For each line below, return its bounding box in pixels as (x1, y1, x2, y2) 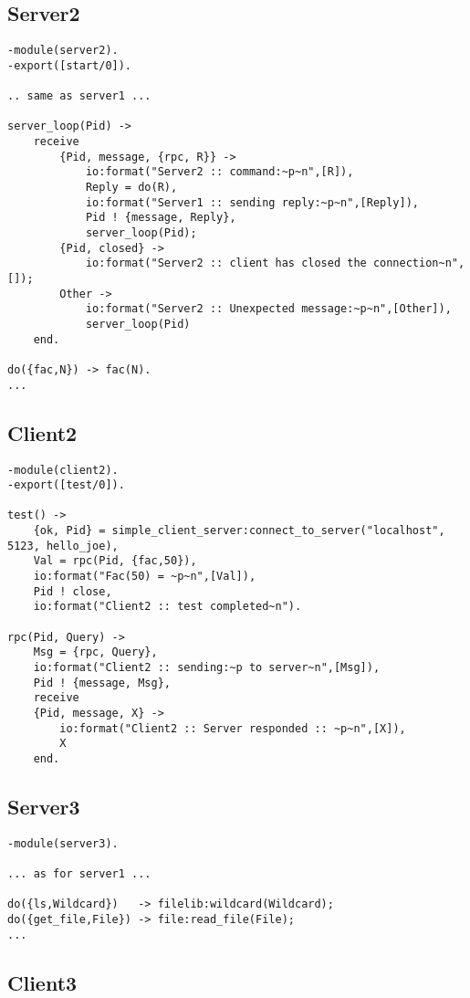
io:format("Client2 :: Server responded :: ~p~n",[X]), (59, 721, 406, 735)
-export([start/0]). (7, 58, 132, 72)
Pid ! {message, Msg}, (33, 676, 171, 689)
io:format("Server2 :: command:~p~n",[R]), (85, 165, 354, 179)
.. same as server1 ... (7, 89, 151, 103)
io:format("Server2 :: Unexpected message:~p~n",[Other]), (85, 302, 452, 316)
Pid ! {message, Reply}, (85, 211, 236, 225)
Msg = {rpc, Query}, (33, 646, 158, 659)
